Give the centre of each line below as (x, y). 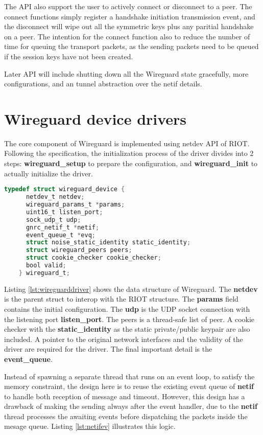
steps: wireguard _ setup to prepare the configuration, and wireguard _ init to (131, 163)
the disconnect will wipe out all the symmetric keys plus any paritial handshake (129, 26)
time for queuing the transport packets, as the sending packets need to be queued (131, 46)
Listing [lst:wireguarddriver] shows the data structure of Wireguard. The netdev (131, 289)
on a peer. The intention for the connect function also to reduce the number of (127, 36)
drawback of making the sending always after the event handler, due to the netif (131, 406)
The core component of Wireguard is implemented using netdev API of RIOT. (127, 143)
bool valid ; (46, 265)
